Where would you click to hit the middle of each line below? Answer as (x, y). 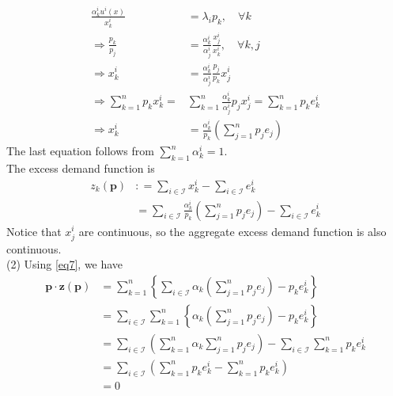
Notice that (34, 231)
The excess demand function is (81, 168)
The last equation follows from (80, 151)
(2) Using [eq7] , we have (65, 264)
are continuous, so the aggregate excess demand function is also (232, 231)
